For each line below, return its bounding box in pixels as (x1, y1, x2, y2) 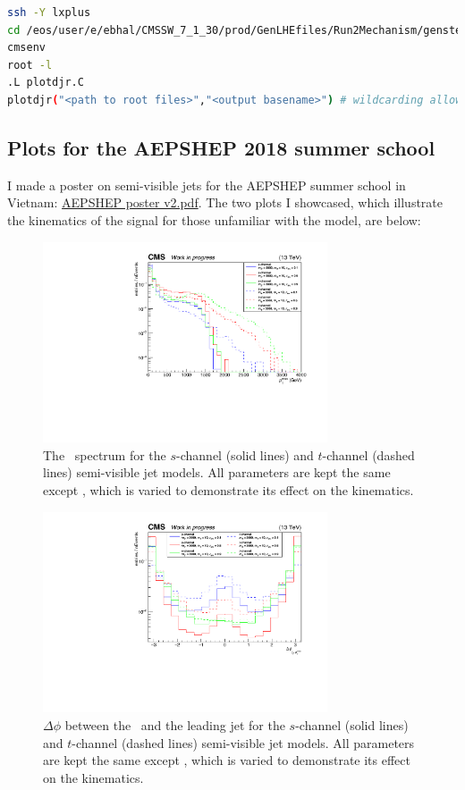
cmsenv (7, 41, 46, 55)
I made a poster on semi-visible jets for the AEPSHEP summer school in (7, 175, 406, 194)
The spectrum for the (43, 445, 166, 464)
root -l (7, 58, 53, 71)
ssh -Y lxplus (7, 6, 91, 19)
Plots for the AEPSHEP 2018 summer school (7, 133, 435, 161)
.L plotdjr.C (7, 76, 84, 89)
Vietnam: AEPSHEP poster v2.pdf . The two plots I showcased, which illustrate (7, 193, 443, 212)
